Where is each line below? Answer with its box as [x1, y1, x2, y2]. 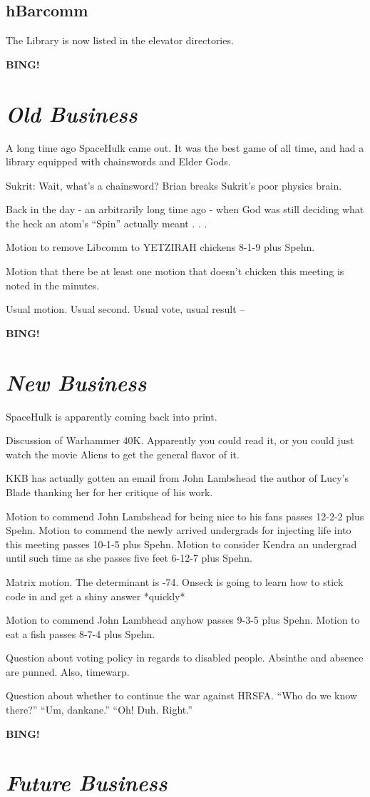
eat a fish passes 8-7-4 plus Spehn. [6, 626, 155, 641]
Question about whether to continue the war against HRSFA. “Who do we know [6, 688, 357, 703]
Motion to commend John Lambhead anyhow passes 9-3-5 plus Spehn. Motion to [6, 612, 360, 627]
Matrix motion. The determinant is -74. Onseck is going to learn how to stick [6, 574, 344, 589]
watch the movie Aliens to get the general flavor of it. [6, 446, 240, 461]
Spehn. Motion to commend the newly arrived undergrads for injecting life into [6, 523, 351, 538]
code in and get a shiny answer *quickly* [6, 588, 185, 603]
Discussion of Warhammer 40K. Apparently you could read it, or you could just [6, 433, 354, 448]
